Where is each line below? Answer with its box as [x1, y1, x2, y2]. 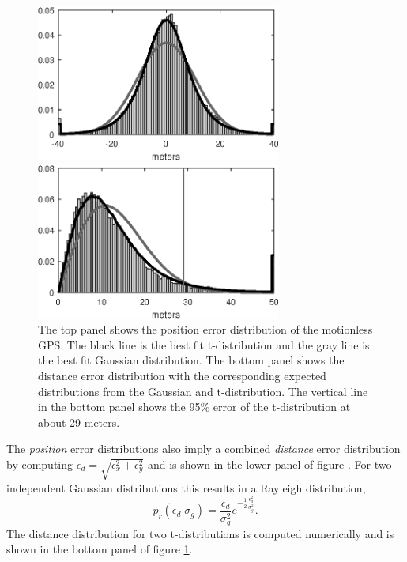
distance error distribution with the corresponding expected [38, 367, 326, 383]
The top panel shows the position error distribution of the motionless [38, 321, 373, 338]
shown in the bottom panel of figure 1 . [6, 541, 193, 557]
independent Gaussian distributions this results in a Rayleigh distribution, [6, 479, 366, 496]
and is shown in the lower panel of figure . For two [147, 455, 392, 472]
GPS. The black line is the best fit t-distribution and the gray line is [38, 336, 370, 353]
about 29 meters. [38, 413, 120, 430]
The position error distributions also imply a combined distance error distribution [6, 440, 401, 457]
